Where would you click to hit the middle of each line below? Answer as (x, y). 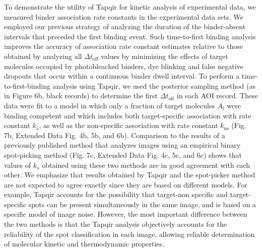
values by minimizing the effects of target (165, 56)
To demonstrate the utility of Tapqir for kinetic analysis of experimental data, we (130, 7)
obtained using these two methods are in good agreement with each (146, 165)
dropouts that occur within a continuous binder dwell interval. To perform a (122, 76)
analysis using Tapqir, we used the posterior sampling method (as (154, 85)
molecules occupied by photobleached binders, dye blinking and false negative (124, 66)
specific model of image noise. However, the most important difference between (126, 214)
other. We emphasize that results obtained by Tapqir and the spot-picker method (130, 175)
